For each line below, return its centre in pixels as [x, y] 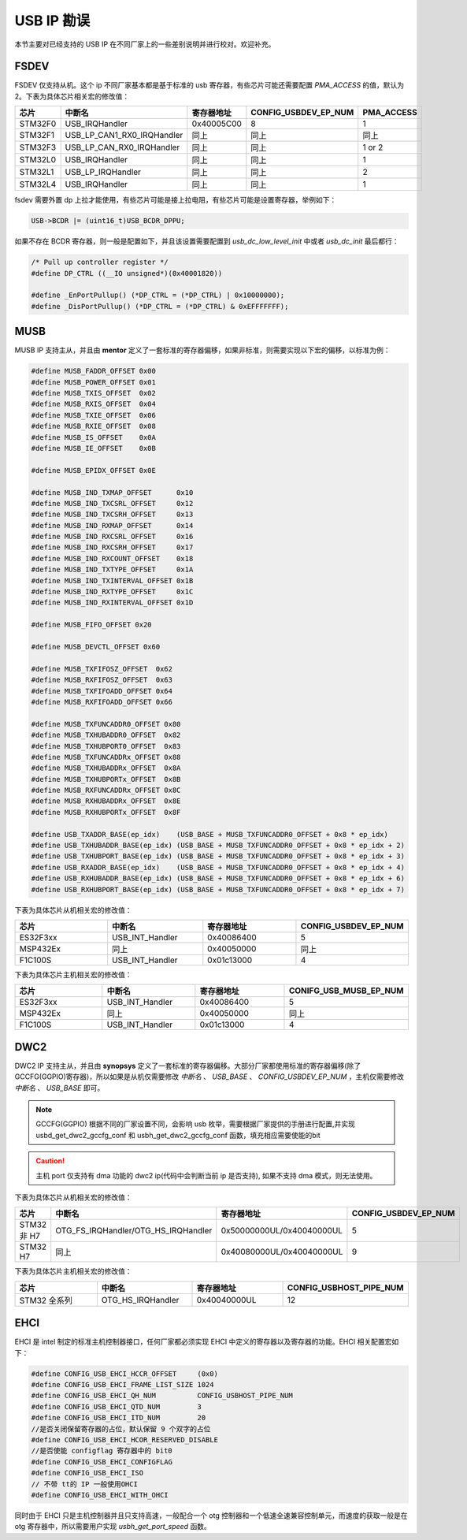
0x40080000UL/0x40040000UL [282, 1252]
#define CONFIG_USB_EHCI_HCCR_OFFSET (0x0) [124, 1374]
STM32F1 [37, 136]
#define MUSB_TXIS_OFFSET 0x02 [94, 393]
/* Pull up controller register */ [100, 262]
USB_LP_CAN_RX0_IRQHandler [122, 147]
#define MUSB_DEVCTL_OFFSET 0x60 [96, 647]
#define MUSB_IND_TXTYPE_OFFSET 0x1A [112, 570]
